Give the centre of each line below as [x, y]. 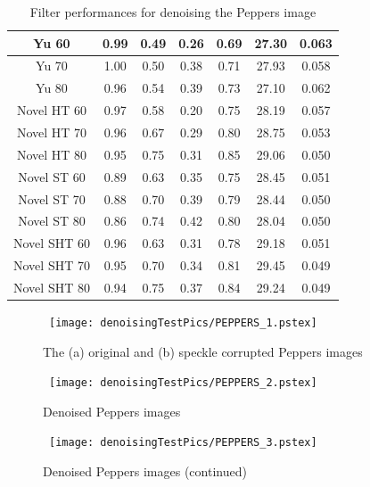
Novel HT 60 [52, 110]
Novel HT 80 [52, 154]
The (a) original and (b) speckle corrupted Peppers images [203, 351]
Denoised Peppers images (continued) [145, 471]
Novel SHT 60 [52, 243]
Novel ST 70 [52, 198]
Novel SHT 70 [52, 265]
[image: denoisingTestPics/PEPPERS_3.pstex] [183, 443]
